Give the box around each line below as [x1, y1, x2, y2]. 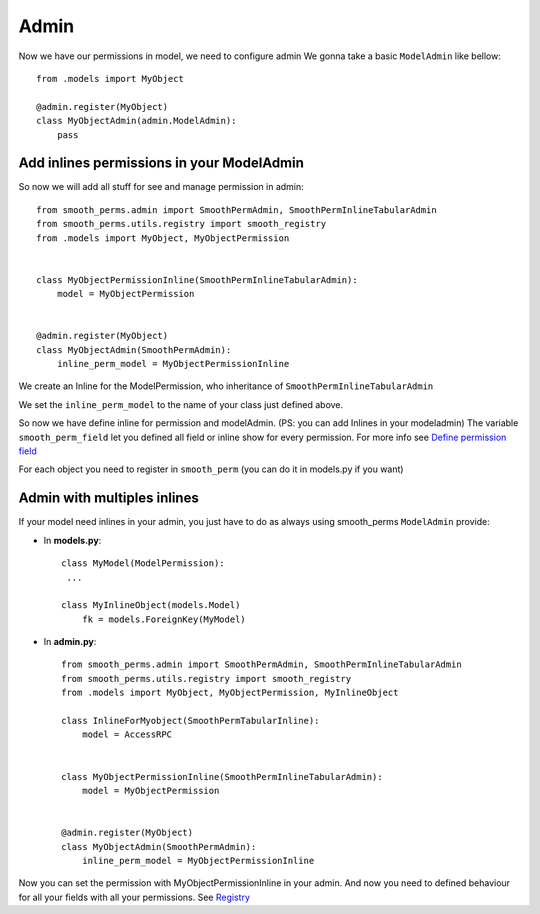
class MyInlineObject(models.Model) [61, 600, 241, 611]
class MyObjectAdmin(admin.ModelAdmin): [36, 115, 237, 127]
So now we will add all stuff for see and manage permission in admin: [18, 181, 304, 193]
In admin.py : [43, 636, 97, 648]
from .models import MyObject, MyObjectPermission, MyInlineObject [61, 687, 399, 699]
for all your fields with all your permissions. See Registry [18, 891, 250, 903]
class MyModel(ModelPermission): [61, 558, 225, 569]
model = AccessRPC [81, 729, 173, 740]
